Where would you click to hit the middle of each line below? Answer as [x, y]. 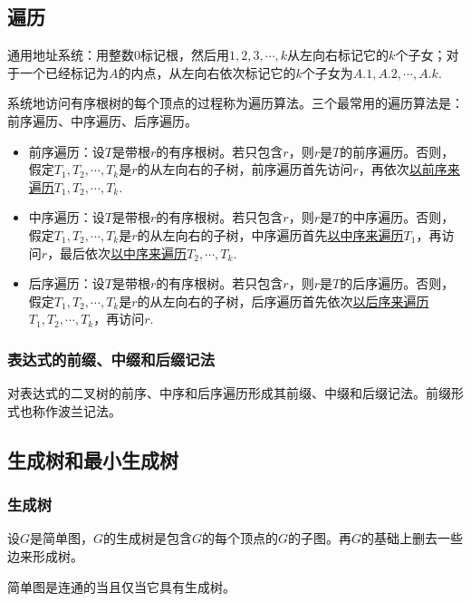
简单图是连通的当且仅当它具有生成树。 [121, 586]
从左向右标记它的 [338, 55]
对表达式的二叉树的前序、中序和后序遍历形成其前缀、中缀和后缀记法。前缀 [229, 393]
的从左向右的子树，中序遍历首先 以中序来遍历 [270, 234]
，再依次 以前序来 [409, 169]
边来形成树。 [45, 555]
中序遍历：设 [67, 217]
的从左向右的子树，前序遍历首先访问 [245, 169]
